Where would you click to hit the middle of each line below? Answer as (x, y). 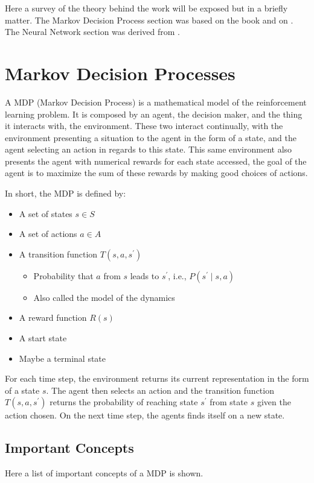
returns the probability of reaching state (124, 402)
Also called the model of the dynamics (104, 297)
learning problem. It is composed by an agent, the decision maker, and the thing (154, 114)
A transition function (58, 254)
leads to (145, 275)
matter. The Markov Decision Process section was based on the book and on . (149, 20)
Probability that (63, 275)
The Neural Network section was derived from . (93, 32)
